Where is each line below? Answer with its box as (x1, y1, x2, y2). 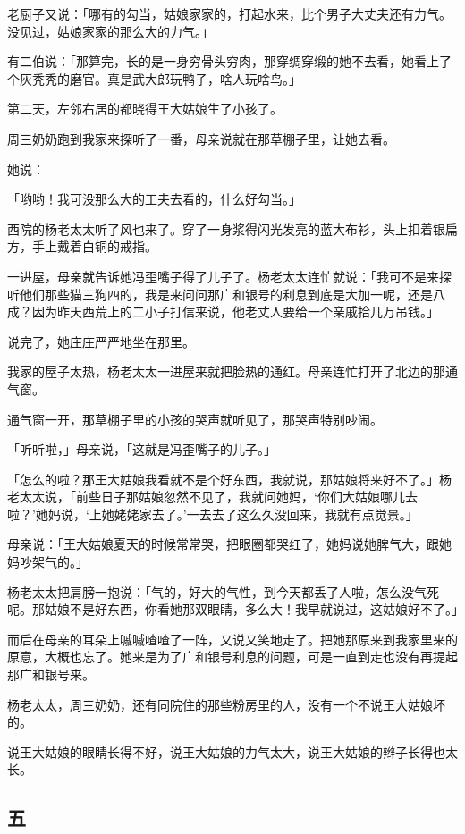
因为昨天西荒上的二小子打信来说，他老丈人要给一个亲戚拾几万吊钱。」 (31, 302, 439, 321)
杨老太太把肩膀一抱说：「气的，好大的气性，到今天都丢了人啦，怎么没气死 (7, 582, 439, 601)
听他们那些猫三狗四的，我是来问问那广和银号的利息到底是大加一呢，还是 (7, 284, 433, 303)
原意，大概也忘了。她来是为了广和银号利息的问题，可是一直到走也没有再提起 (7, 647, 458, 666)
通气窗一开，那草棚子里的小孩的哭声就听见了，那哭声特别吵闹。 (7, 409, 383, 428)
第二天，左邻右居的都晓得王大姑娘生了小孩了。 (7, 99, 283, 118)
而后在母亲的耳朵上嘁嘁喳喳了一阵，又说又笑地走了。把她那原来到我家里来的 (7, 629, 458, 648)
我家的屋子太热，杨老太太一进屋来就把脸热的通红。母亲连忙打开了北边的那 (7, 362, 445, 381)
